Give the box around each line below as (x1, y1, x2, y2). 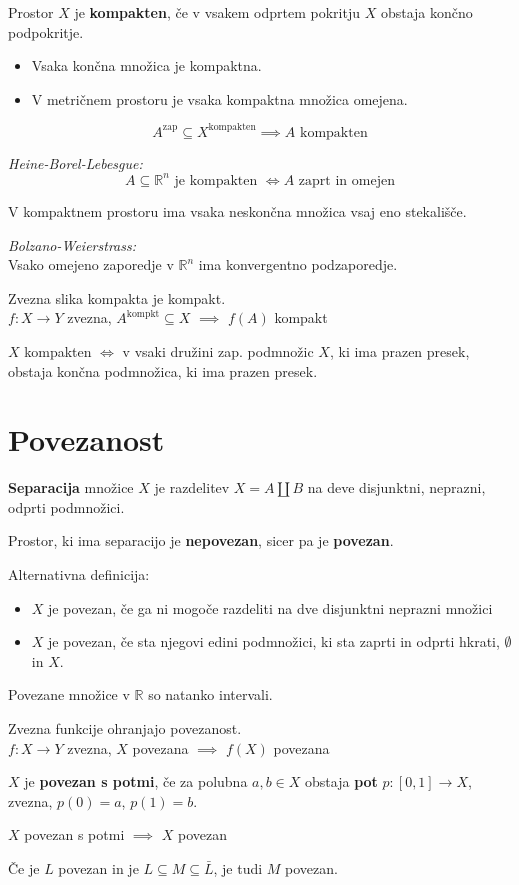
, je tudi (213, 857, 263, 878)
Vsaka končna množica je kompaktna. (31, 55, 262, 76)
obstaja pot (305, 771, 378, 792)
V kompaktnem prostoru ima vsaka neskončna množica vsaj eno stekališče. (8, 200, 467, 221)
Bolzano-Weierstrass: (8, 234, 136, 255)
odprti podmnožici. (8, 496, 125, 517)
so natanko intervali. (148, 684, 273, 705)
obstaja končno (380, 2, 473, 22)
